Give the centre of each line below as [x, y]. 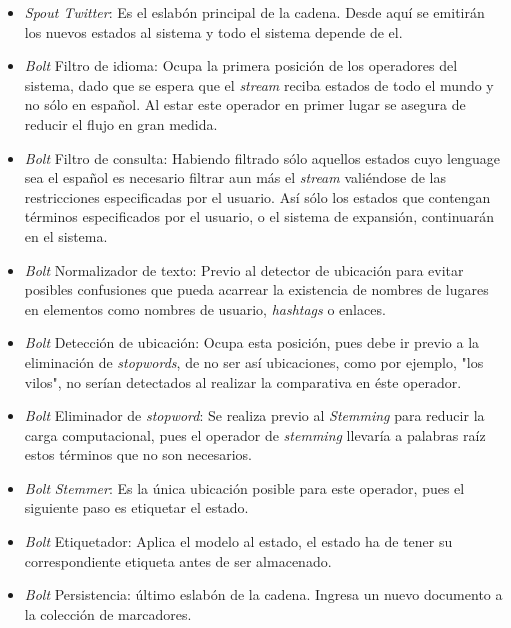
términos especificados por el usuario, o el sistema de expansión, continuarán [259, 216]
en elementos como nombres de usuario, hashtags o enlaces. [205, 308]
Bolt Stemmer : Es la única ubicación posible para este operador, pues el [244, 487]
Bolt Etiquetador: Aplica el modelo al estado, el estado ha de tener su [238, 541]
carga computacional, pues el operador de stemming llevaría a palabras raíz [255, 434]
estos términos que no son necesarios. [138, 454]
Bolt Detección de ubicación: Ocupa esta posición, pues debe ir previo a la [252, 342]
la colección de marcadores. [108, 613]
